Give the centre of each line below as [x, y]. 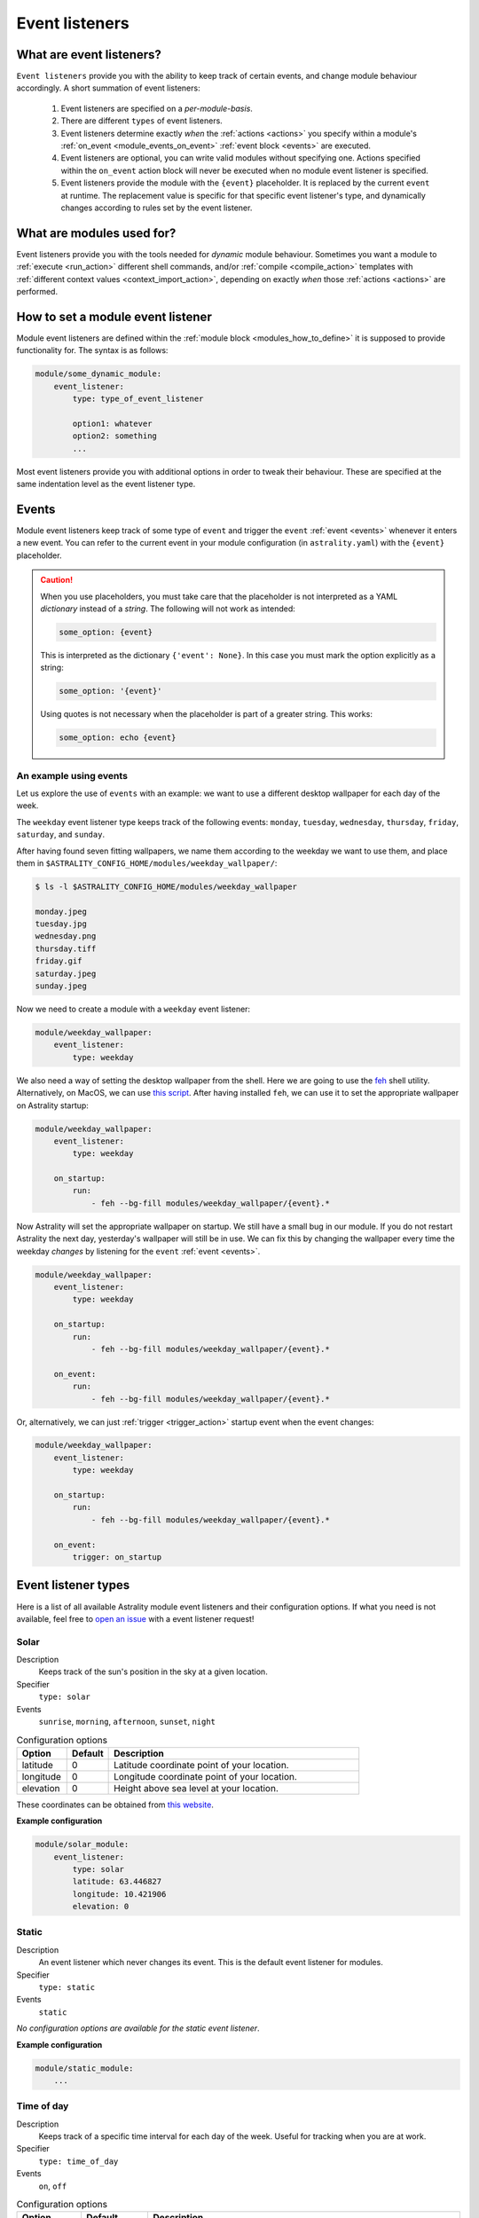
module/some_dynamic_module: [98, 374]
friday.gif [59, 961]
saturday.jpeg [66, 973]
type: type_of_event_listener [138, 399]
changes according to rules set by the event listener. [157, 208]
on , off [53, 2186]
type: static [67, 1987]
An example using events [72, 775]
